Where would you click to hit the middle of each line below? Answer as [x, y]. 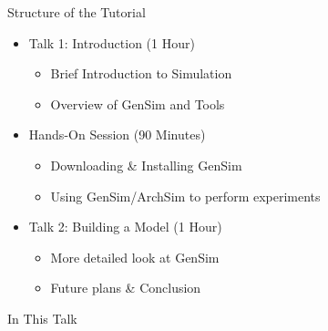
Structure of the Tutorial [77, 12]
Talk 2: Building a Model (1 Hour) [125, 227]
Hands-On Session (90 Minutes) [117, 134]
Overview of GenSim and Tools [138, 103]
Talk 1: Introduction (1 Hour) [112, 42]
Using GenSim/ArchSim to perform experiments [185, 196]
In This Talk [42, 318]
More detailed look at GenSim [135, 257]
